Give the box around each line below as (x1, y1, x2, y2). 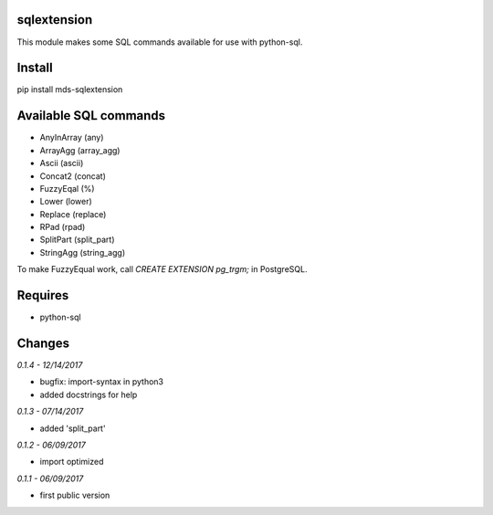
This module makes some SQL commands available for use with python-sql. (16, 37, 303, 47)
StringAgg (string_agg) (39, 247, 126, 257)
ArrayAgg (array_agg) (39, 144, 121, 155)
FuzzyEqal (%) (39, 183, 95, 194)
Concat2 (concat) (39, 170, 107, 182)
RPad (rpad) (39, 222, 86, 233)
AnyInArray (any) (39, 132, 104, 143)
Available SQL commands (16, 108, 166, 123)
